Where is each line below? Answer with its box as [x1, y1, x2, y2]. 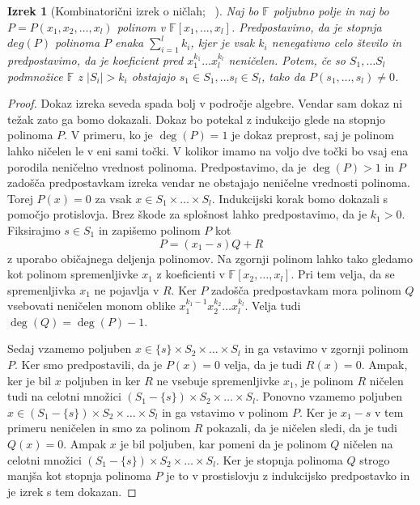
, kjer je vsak [190, 34, 255, 51]
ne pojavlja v [94, 281, 159, 298]
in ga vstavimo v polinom [162, 403, 289, 420]
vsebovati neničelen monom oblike [7, 297, 176, 314]
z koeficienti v [156, 265, 225, 282]
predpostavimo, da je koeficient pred [7, 51, 184, 68]
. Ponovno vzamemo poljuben [255, 388, 402, 405]
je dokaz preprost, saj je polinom [231, 126, 394, 143]
